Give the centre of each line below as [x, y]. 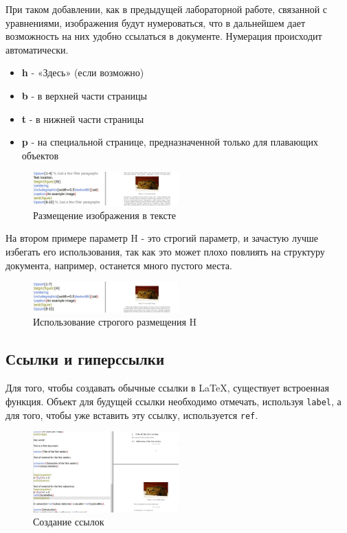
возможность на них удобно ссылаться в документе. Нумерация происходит [164, 36]
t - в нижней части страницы [83, 118]
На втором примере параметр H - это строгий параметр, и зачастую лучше [162, 238]
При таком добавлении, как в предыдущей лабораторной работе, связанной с [167, 9]
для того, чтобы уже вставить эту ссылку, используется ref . [132, 415]
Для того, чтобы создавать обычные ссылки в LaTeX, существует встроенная [168, 388]
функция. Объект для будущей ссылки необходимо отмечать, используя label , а [173, 401]
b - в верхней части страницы [84, 95]
